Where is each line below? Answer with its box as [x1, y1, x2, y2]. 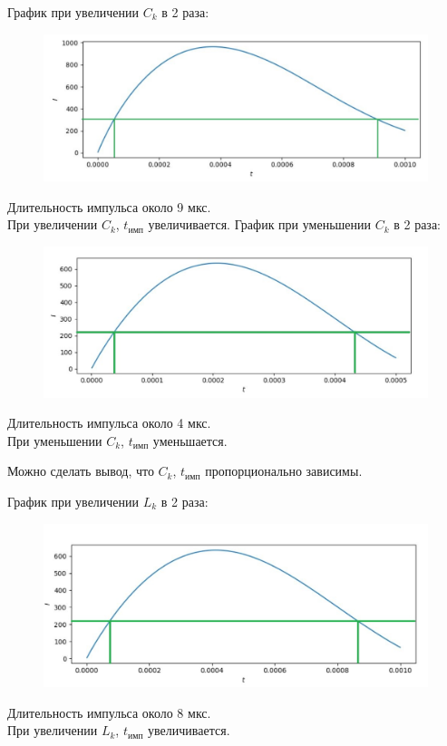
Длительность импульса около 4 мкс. [7, 413, 211, 432]
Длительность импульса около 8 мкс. [7, 702, 211, 722]
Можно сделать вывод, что [7, 461, 154, 480]
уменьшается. [152, 431, 228, 450]
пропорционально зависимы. [205, 461, 363, 480]
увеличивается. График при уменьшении [148, 215, 371, 234]
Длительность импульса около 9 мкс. [7, 197, 211, 216]
